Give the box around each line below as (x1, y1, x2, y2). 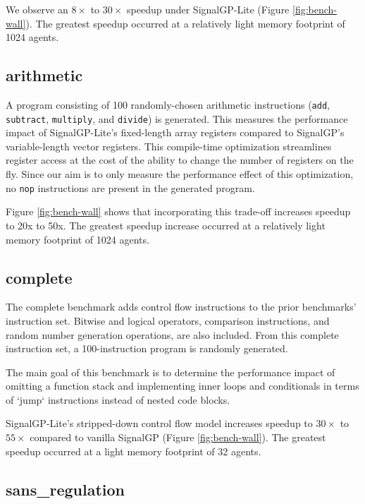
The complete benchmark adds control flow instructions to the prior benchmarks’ (6, 299, 357, 314)
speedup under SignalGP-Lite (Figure (127, 2, 290, 16)
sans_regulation (6, 478, 125, 500)
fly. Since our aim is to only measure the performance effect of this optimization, (6, 167, 354, 181)
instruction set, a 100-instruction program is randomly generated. (6, 341, 288, 356)
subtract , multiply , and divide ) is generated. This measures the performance (6, 111, 348, 126)
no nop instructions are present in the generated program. (6, 180, 255, 195)
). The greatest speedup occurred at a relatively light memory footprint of (25, 16, 345, 30)
